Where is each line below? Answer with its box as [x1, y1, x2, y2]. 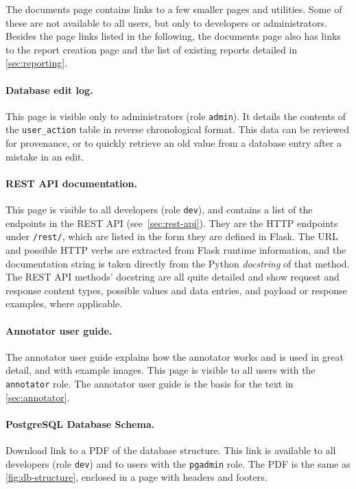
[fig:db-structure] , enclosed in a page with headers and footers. [5, 470, 268, 484]
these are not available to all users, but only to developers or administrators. [5, 15, 327, 29]
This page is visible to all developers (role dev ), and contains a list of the [5, 202, 313, 217]
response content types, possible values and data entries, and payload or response [5, 283, 347, 297]
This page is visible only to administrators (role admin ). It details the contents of [5, 108, 346, 123]
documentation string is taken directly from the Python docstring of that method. [5, 256, 350, 270]
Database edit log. [5, 82, 93, 97]
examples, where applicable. [5, 296, 123, 311]
